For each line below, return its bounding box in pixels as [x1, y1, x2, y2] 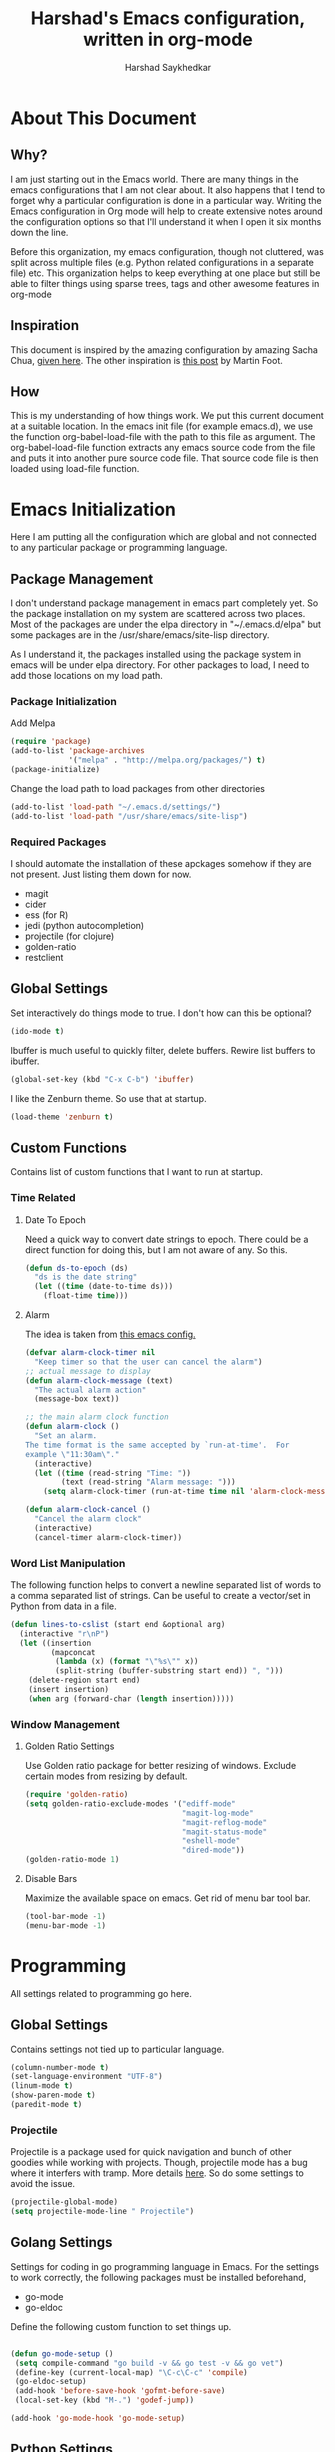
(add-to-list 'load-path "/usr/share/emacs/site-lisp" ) [10, 811, 248, 821]
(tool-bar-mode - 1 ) [24, 1912, 107, 1922]
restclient [24, 951, 64, 963]
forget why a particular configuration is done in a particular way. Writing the [10, 194, 322, 206]
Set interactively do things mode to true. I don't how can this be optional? [10, 1007, 312, 1019]
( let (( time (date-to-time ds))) [34, 1282, 174, 1292]
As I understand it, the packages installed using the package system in [10, 648, 302, 661]
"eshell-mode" [181, 1836, 241, 1846]
